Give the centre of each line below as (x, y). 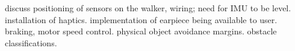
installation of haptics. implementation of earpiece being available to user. (141, 19)
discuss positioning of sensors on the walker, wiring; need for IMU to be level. (148, 8)
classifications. (31, 42)
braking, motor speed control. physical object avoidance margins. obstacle (141, 31)
